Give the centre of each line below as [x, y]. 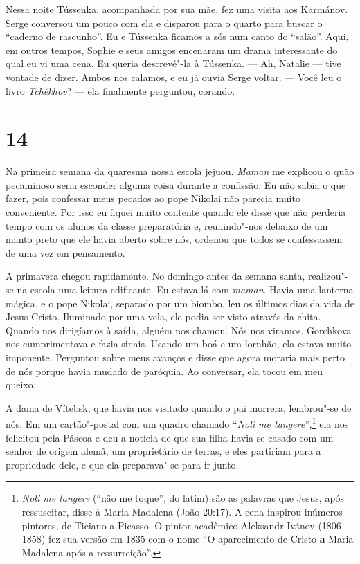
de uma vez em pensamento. [65, 252]
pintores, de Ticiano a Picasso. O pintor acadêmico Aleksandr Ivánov [168, 525]
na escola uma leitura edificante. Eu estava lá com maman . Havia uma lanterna [185, 290]
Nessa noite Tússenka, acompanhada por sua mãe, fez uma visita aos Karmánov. [177, 9]
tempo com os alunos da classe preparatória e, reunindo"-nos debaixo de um [167, 225]
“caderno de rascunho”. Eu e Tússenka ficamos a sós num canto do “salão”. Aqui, [177, 36]
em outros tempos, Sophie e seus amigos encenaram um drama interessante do [172, 49]
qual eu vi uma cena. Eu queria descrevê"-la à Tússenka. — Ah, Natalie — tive [173, 63]
